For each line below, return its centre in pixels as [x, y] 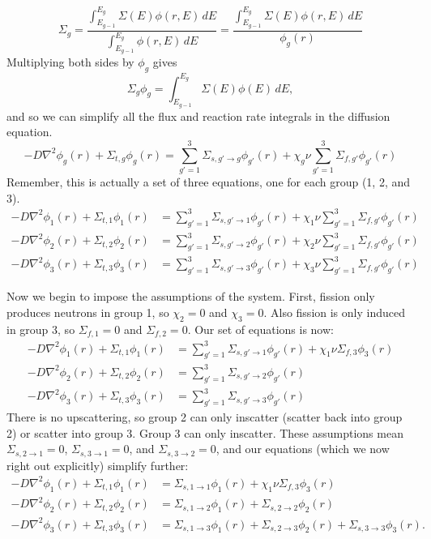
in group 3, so [41, 329]
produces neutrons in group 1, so [88, 312]
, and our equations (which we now [303, 449]
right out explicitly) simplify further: [98, 465]
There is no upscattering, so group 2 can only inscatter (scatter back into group [205, 417]
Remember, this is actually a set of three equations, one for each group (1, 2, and [209, 182]
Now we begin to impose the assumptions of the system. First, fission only [191, 296]
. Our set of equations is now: [260, 329]
